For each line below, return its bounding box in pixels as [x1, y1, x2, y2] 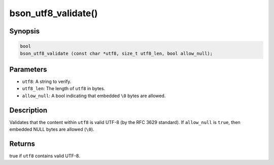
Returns [9, 139, 36, 148]
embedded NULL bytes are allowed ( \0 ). [9, 127, 94, 133]
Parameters [9, 65, 47, 73]
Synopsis [9, 27, 40, 35]
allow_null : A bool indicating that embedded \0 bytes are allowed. [22, 93, 166, 99]
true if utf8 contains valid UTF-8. [9, 153, 81, 159]
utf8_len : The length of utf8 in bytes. [22, 86, 106, 92]
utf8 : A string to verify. [22, 78, 72, 85]
